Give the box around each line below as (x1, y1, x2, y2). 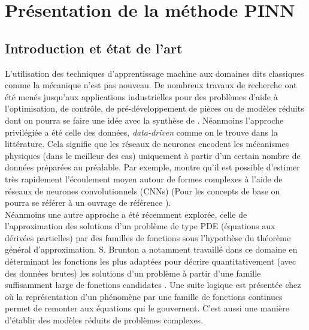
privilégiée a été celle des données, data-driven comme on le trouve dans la (5, 125, 278, 138)
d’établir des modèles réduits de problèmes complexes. (5, 314, 204, 326)
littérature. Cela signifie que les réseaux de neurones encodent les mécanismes (5, 137, 289, 150)
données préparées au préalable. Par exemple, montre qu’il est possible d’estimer (5, 161, 300, 173)
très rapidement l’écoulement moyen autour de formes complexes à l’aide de (5, 172, 283, 185)
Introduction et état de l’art (5, 38, 183, 57)
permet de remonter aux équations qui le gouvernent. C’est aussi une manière (5, 302, 289, 314)
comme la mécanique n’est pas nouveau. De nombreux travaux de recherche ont (5, 79, 297, 91)
